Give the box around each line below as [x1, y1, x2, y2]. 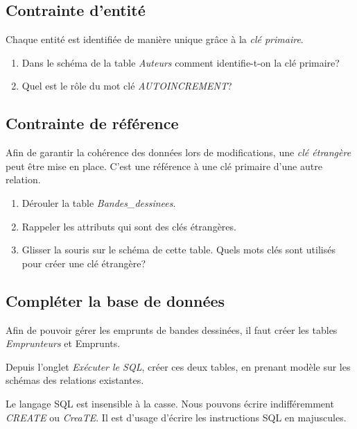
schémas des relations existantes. [6, 373, 144, 387]
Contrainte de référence [6, 112, 179, 134]
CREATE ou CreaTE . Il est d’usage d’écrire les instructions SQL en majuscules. [6, 410, 347, 424]
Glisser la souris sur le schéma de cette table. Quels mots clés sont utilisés [21, 242, 336, 257]
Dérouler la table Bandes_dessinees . [21, 195, 176, 210]
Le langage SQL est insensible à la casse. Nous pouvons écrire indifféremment [6, 396, 334, 410]
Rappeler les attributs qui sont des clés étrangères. [21, 219, 236, 233]
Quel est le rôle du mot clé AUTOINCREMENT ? [21, 78, 232, 93]
